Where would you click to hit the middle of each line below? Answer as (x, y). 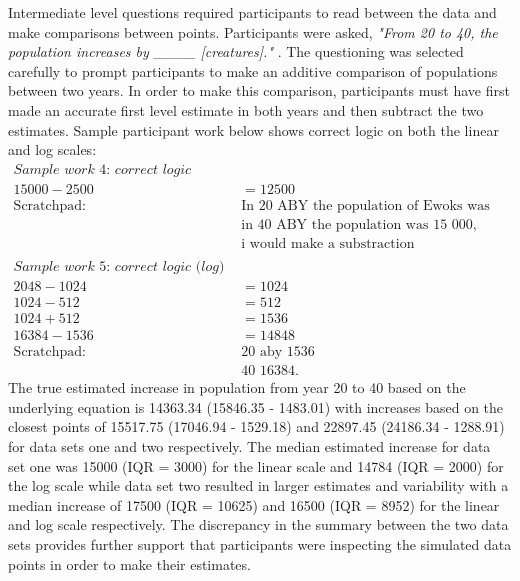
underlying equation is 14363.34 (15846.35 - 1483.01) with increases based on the (256, 406)
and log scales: (52, 149)
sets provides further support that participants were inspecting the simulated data (260, 543)
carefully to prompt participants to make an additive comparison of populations (253, 70)
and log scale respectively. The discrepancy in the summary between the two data (258, 524)
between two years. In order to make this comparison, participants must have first (259, 90)
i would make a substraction (328, 243)
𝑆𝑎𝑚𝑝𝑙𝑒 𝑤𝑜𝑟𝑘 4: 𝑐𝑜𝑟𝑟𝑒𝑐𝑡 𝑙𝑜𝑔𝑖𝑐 (102, 169)
